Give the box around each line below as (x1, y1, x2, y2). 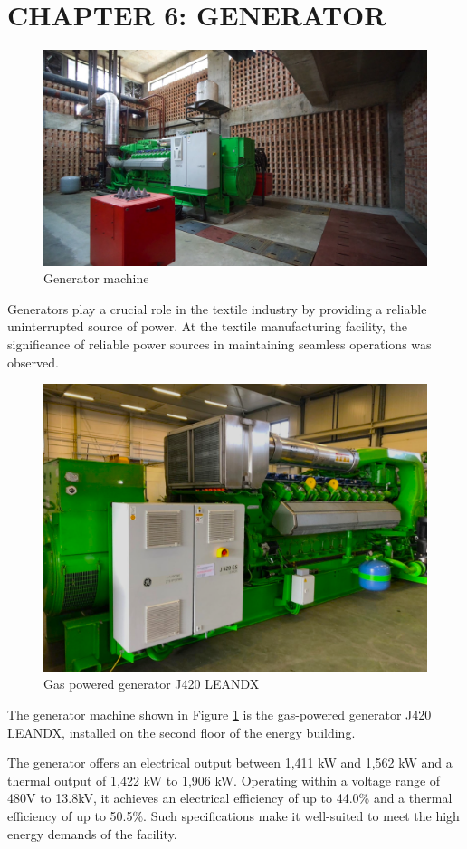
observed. (7, 352, 59, 371)
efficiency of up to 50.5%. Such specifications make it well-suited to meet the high (7, 806, 460, 825)
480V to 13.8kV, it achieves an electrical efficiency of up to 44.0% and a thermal (7, 788, 453, 807)
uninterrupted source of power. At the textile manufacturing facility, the (7, 317, 408, 336)
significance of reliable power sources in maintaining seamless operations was (7, 335, 432, 353)
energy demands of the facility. (7, 824, 177, 843)
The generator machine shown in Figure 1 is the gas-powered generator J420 (7, 704, 432, 723)
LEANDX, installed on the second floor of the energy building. (7, 722, 356, 741)
